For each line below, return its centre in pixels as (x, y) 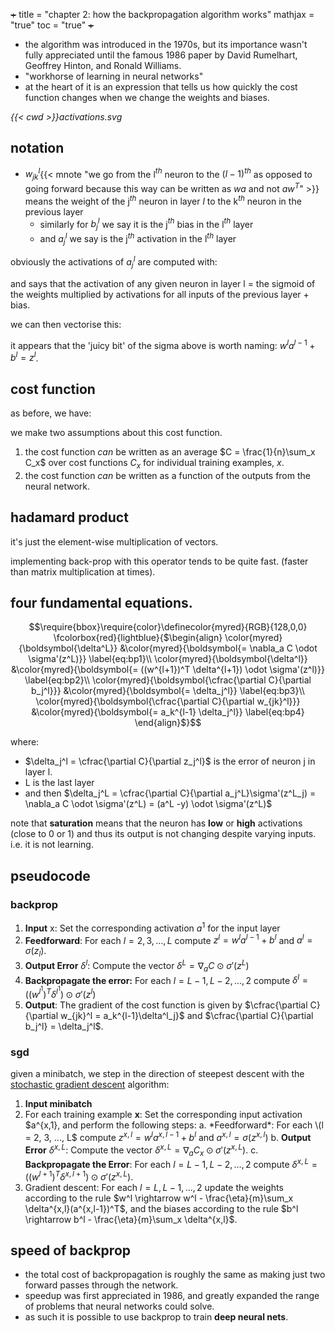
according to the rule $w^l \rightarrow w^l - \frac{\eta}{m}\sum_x (159, 1198)
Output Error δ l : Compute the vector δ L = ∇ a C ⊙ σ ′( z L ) (137, 966)
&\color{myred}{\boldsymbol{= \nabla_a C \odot (218, 648)
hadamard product (69, 517)
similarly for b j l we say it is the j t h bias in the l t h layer (146, 224)
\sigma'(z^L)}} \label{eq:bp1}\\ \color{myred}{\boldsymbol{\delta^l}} (168, 659)
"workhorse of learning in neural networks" (114, 76)
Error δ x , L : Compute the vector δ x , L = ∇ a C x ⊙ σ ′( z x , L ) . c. (141, 1150)
